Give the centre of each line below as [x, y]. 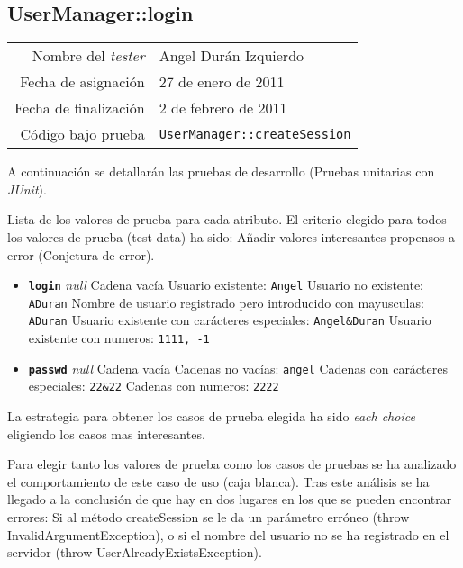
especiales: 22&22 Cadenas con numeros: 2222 [154, 386]
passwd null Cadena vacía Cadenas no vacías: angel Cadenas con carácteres [238, 368]
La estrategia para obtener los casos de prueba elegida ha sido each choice [211, 416]
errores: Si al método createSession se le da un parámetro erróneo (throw [209, 517]
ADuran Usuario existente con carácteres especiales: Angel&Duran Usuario [230, 320]
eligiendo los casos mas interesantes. [106, 433]
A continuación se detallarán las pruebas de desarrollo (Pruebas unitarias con [221, 171]
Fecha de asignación [82, 82]
